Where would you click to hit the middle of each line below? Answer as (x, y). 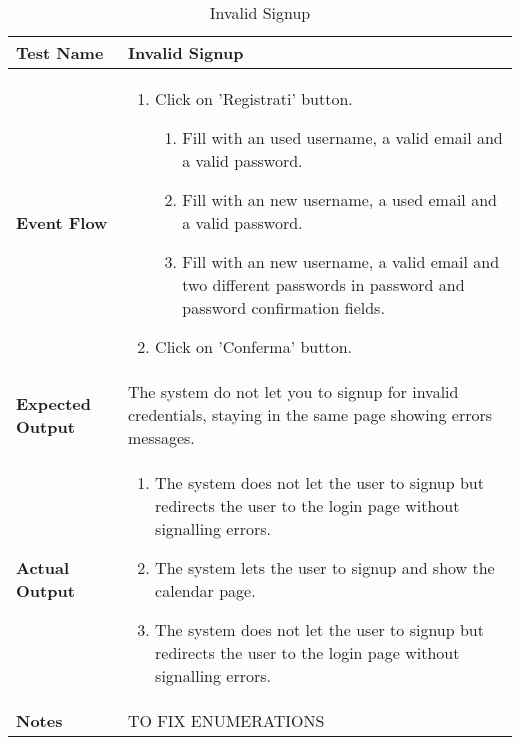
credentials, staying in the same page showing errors (310, 414)
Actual (42, 567)
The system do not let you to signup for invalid (293, 391)
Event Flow (62, 222)
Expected (53, 403)
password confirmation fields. (283, 307)
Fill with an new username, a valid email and (341, 261)
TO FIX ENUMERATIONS (226, 720)
